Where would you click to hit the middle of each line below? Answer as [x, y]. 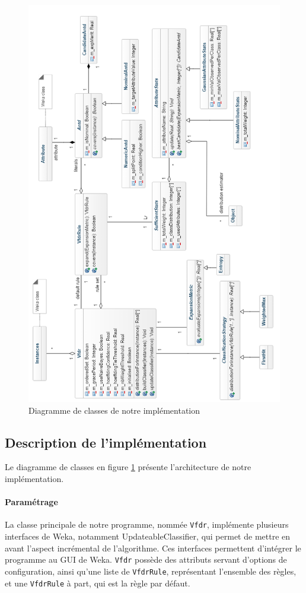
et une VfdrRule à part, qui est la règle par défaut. [98, 583]
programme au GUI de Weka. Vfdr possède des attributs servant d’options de [146, 559]
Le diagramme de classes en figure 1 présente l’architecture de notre [128, 467]
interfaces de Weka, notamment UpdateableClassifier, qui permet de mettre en [148, 536]
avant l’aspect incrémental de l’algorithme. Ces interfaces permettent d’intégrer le [153, 548]
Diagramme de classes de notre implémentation [114, 410]
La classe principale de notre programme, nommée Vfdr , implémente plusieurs [147, 524]
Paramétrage [31, 502]
